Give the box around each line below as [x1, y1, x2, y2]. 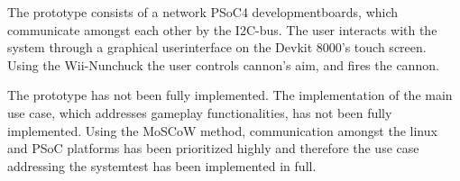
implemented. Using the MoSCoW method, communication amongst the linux [7, 121, 437, 140]
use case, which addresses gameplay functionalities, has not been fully [7, 103, 392, 122]
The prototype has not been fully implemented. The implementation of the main [7, 86, 453, 104]
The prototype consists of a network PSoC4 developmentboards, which [7, 3, 399, 21]
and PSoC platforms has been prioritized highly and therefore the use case [7, 139, 419, 158]
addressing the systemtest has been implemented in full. [7, 156, 317, 175]
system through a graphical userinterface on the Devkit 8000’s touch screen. [7, 38, 427, 57]
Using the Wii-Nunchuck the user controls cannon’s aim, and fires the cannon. [7, 55, 439, 74]
